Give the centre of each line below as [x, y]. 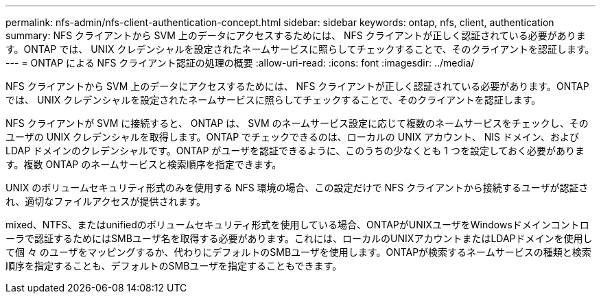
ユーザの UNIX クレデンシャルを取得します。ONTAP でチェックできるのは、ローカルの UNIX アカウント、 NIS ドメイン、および [293, 137]
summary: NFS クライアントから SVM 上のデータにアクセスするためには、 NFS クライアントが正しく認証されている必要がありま [296, 35]
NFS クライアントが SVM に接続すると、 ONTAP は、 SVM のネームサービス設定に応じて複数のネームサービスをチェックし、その [297, 123]
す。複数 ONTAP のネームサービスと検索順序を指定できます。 [144, 164]
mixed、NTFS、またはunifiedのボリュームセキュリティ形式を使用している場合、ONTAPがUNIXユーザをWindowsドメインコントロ [297, 225]
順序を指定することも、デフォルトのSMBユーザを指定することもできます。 [174, 266]
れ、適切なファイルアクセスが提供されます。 [106, 201]
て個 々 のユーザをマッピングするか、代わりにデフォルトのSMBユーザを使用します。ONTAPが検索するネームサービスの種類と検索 [298, 252]
